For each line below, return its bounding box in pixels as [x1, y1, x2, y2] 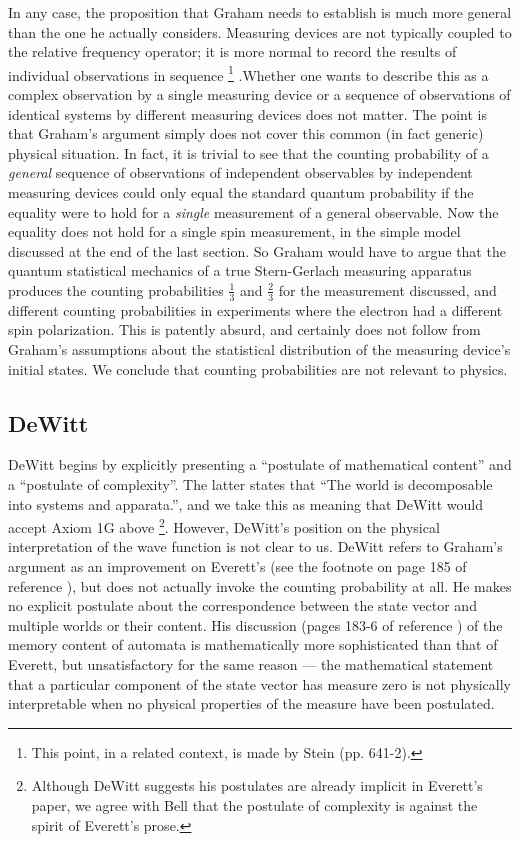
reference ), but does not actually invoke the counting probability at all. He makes [8, 575, 512, 596]
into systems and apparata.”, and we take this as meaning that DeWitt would [8, 493, 484, 514]
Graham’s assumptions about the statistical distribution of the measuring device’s [8, 338, 511, 359]
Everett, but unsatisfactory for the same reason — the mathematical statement [8, 653, 494, 674]
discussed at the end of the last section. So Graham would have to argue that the [8, 240, 506, 261]
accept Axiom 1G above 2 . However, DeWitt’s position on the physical [8, 514, 440, 537]
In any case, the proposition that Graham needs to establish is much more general [8, 2, 512, 22]
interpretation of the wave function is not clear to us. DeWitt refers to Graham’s [8, 536, 503, 557]
